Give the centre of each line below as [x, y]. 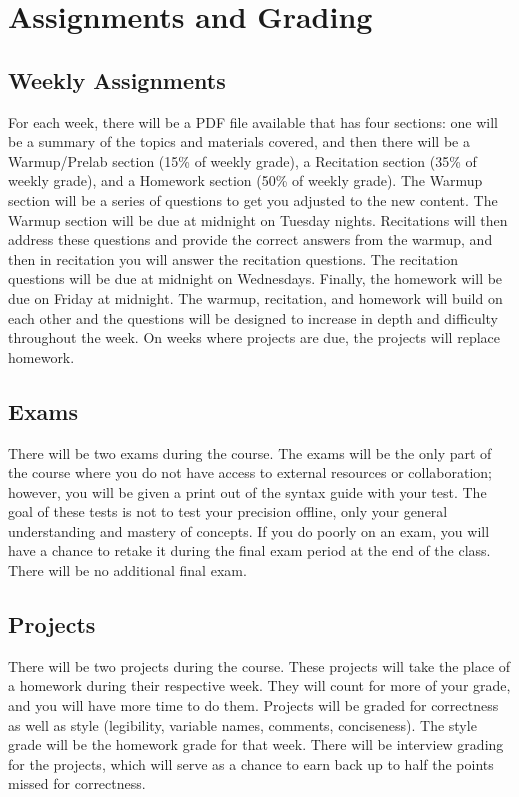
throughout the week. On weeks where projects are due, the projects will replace [254, 337]
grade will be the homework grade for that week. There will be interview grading [256, 744]
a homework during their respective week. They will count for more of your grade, [259, 685]
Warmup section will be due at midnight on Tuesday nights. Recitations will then [258, 219]
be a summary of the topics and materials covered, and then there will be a [239, 141]
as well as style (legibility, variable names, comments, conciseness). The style [242, 724]
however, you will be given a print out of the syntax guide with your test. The [247, 491]
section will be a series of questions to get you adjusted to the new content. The [253, 199]
